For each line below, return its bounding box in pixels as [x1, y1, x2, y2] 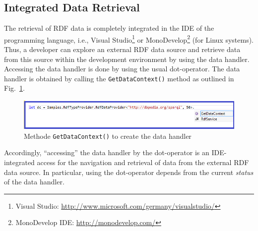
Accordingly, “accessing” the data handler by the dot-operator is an [4, 147, 209, 158]
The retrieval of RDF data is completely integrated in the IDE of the [4, 23, 214, 33]
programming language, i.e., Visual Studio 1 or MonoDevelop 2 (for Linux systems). [4, 33, 254, 45]
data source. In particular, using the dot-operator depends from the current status [4, 167, 254, 177]
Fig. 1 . [4, 83, 25, 93]
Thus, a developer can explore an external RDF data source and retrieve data [4, 44, 241, 55]
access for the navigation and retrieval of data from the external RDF [37, 157, 249, 167]
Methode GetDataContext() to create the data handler [24, 130, 192, 141]
